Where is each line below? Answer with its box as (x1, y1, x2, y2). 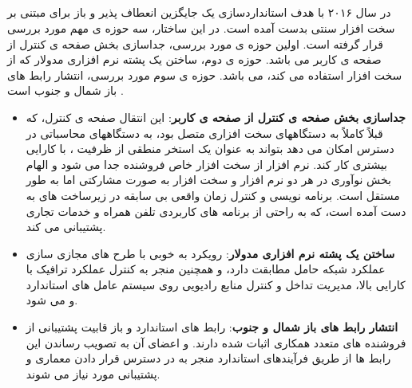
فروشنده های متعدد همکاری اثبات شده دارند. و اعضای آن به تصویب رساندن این (26, 334, 406, 351)
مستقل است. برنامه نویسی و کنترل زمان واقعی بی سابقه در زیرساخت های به (26, 186, 400, 203)
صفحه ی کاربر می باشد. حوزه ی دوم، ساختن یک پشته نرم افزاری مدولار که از (7, 51, 382, 68)
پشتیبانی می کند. (26, 218, 106, 235)
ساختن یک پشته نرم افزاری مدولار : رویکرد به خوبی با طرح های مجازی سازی (26, 245, 395, 261)
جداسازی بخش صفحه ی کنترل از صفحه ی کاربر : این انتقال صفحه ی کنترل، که (26, 108, 406, 125)
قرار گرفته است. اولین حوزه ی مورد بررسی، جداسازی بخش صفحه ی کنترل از (7, 35, 384, 52)
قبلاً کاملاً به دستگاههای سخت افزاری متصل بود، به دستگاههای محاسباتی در (26, 124, 383, 141)
